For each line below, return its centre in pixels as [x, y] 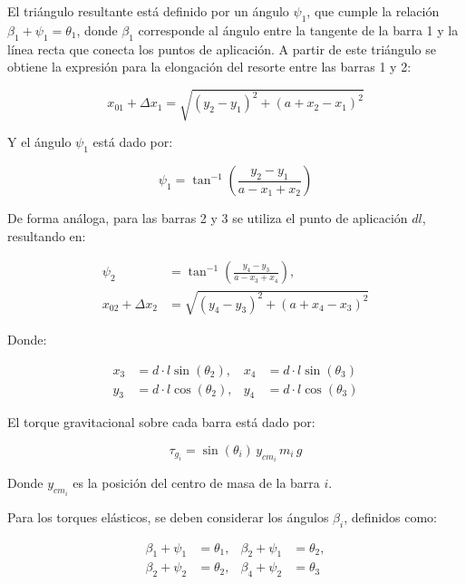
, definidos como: [390, 516]
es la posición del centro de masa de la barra [196, 483]
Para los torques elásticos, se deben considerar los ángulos [168, 516]
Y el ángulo [39, 142]
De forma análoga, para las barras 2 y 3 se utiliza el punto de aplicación [208, 218]
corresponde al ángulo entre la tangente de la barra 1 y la [298, 29]
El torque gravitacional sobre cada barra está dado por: [161, 422]
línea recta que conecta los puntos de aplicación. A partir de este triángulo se [222, 49]
